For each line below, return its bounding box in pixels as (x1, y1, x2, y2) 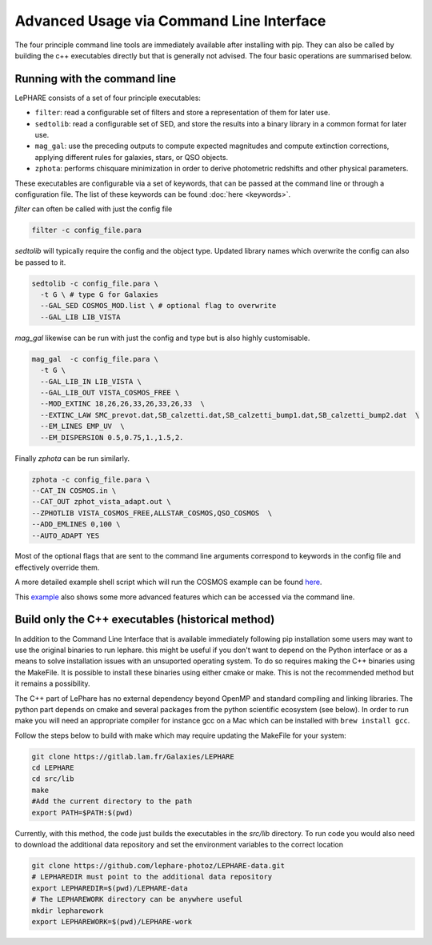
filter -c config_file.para (31, 226, 142, 235)
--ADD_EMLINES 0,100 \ (31, 520, 121, 529)
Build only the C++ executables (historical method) (14, 613, 275, 627)
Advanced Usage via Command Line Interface (14, 12, 326, 30)
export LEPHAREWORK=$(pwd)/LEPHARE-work (31, 917, 192, 926)
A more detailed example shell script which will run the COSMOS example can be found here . (14, 577, 322, 587)
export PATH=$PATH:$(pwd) (31, 808, 134, 817)
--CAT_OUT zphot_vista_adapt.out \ (31, 497, 171, 507)
